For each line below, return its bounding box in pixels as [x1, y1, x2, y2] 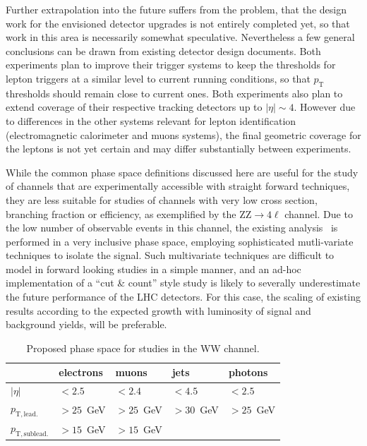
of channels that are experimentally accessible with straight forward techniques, [6, 179, 350, 193]
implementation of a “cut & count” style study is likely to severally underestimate [6, 275, 361, 290]
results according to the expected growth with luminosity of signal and [6, 303, 311, 318]
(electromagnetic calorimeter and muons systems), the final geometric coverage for [6, 127, 361, 142]
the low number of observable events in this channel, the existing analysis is [6, 220, 338, 235]
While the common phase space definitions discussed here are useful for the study [6, 164, 359, 179]
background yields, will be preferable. [6, 317, 167, 332]
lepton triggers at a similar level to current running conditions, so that [6, 71, 311, 85]
